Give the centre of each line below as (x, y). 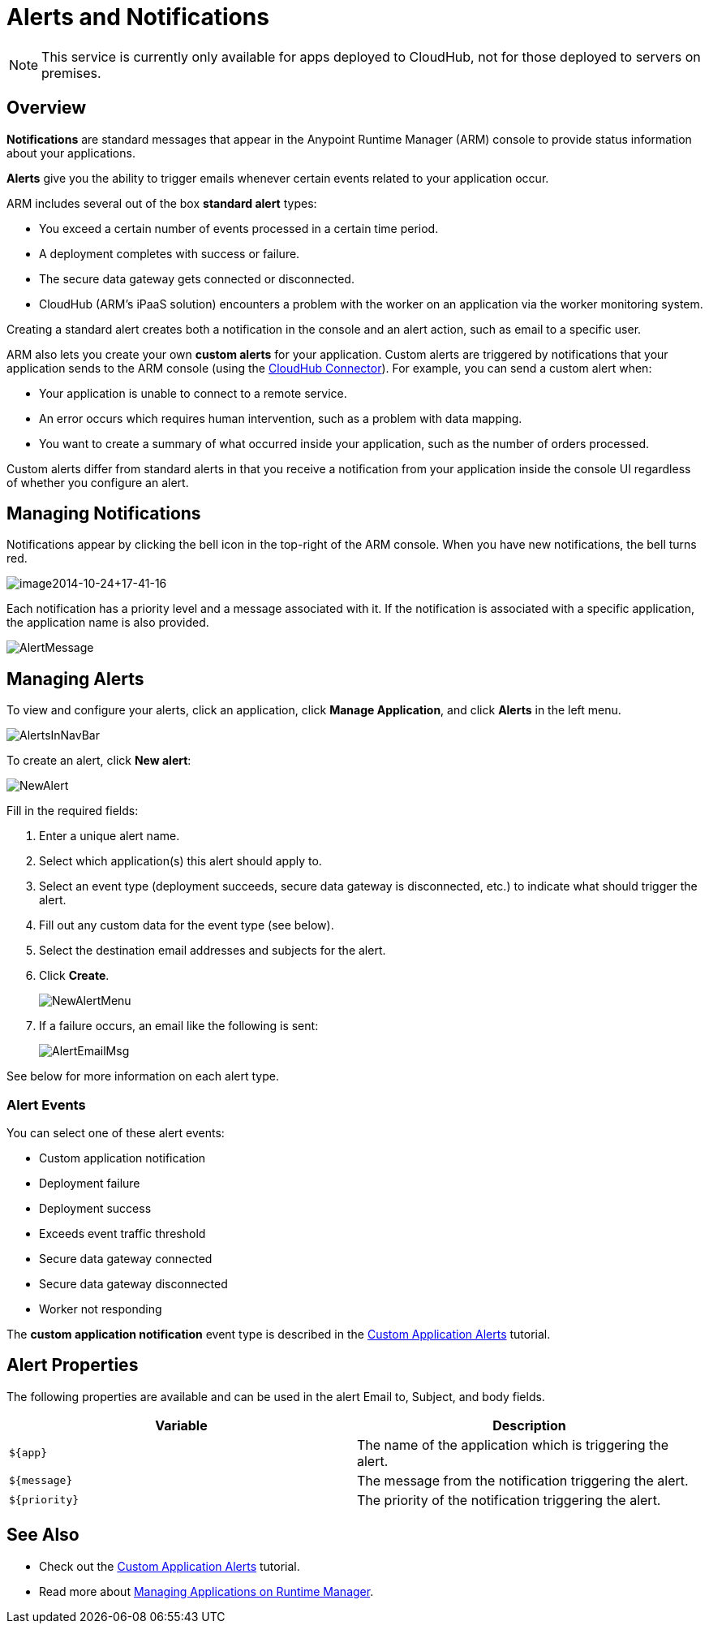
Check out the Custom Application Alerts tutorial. (170, 1566)
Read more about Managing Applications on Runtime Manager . (206, 1591)
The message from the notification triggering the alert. (523, 1480)
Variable (181, 1425)
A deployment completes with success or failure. (170, 253)
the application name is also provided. (108, 623)
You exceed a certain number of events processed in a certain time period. (239, 228)
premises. (71, 73)
